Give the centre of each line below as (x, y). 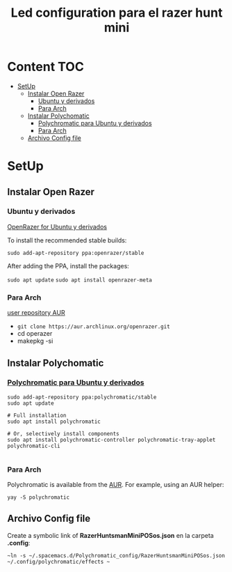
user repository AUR (36, 313)
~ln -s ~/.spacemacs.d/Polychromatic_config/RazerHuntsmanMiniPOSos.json (116, 555)
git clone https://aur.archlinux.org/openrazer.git (93, 327)
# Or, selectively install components (63, 433)
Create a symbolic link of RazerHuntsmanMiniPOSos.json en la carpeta (110, 535)
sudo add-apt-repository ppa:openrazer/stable (76, 253)
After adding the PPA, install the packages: (68, 265)
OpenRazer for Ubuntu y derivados (57, 226)
